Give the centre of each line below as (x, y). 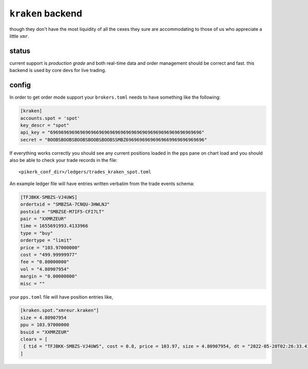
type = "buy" (37, 233)
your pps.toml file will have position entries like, (61, 297)
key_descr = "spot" (45, 125)
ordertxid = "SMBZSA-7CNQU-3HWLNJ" (65, 205)
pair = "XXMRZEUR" (43, 219)
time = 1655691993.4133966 (54, 226)
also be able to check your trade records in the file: (63, 160)
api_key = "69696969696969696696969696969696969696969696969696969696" (112, 133)
